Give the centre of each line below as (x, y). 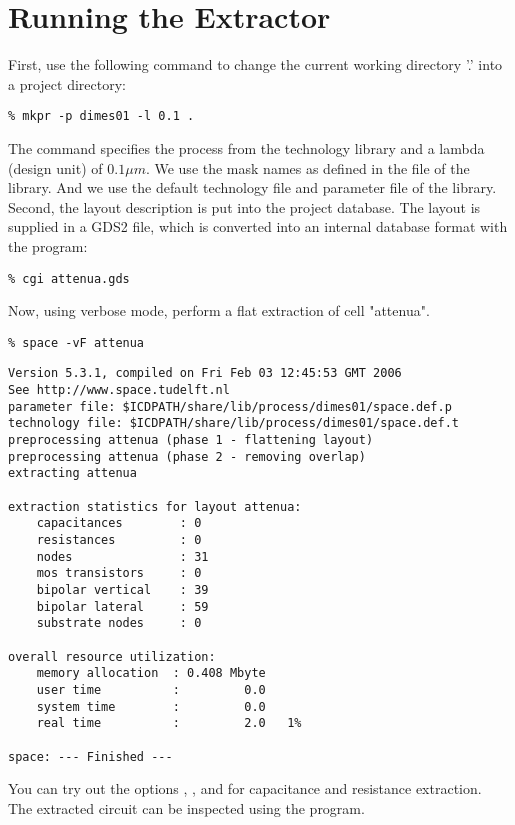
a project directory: (67, 83)
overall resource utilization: (112, 656)
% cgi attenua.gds (69, 278)
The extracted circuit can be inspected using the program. (186, 807)
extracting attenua (72, 473)
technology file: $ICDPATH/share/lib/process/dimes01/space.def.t (234, 423)
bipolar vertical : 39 (122, 589)
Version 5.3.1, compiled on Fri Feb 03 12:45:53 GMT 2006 (205, 373)
